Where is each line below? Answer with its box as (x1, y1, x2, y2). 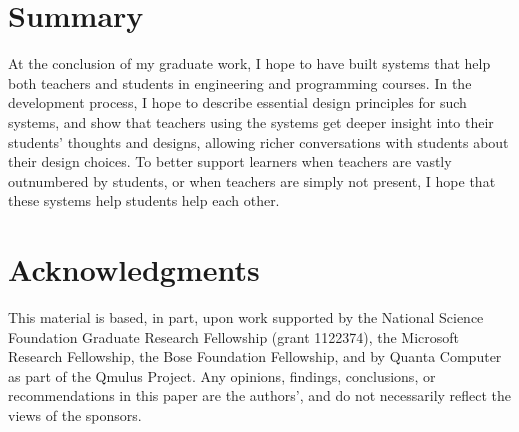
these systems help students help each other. (8, 190, 280, 211)
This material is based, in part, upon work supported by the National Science (8, 307, 484, 327)
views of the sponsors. (8, 404, 142, 425)
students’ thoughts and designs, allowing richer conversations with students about (8, 131, 509, 152)
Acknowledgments (8, 249, 260, 290)
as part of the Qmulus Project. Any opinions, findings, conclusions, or (8, 365, 436, 386)
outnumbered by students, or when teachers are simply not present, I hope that (8, 170, 496, 191)
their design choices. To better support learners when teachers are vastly (8, 151, 452, 172)
